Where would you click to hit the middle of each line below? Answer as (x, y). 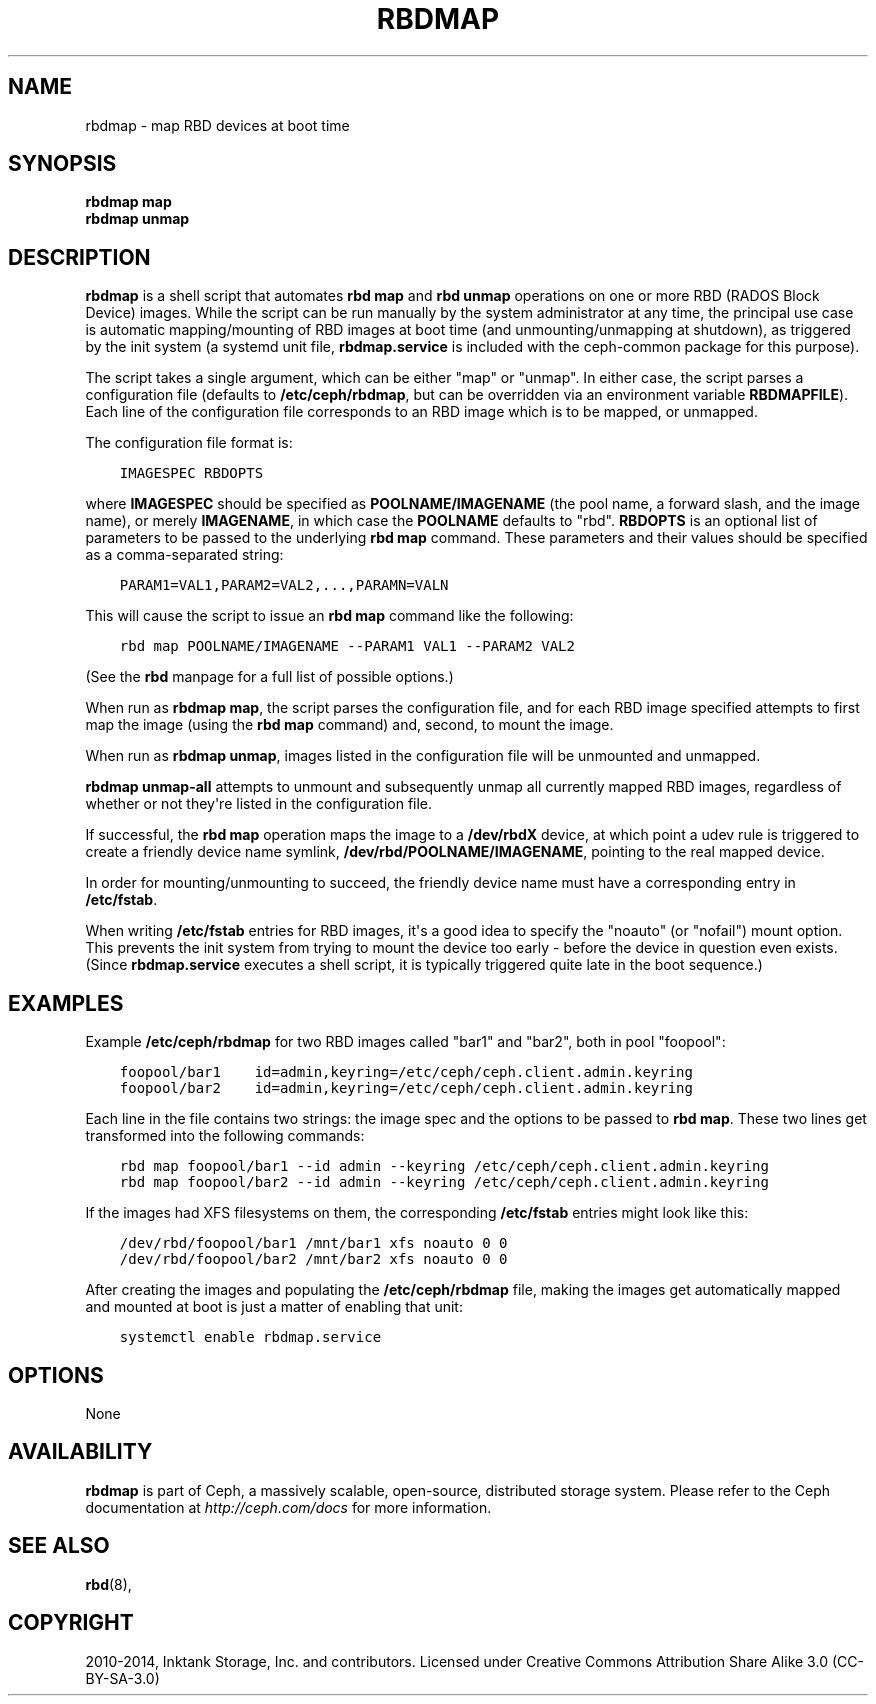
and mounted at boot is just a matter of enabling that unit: (274, 1307)
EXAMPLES (66, 1003)
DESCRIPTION (79, 257)
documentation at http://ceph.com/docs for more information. (288, 1507)
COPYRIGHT (71, 1623)
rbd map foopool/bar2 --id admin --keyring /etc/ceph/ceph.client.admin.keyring (444, 1182)
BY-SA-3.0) (122, 1678)
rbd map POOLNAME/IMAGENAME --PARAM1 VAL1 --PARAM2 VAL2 (347, 646)
